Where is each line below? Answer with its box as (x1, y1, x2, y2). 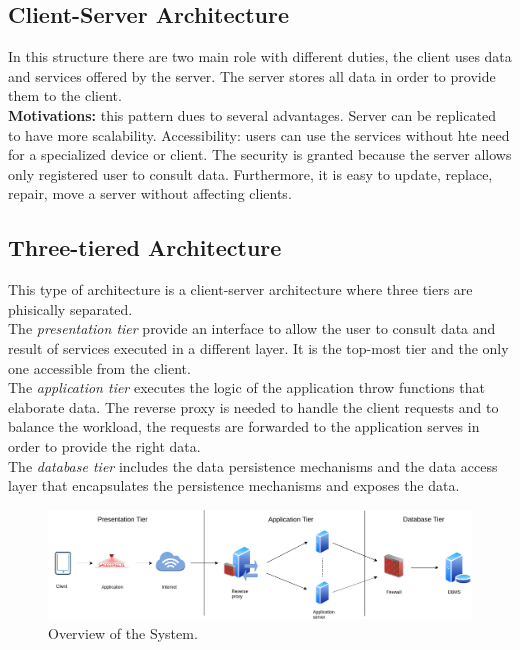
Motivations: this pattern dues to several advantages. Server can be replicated (8, 104, 496, 125)
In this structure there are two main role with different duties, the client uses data (8, 46, 512, 67)
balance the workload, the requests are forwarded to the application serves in (8, 416, 480, 437)
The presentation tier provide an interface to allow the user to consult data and (8, 318, 496, 339)
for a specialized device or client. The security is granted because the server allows (8, 144, 512, 165)
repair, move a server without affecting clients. (8, 183, 292, 204)
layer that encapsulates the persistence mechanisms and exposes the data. (8, 475, 460, 496)
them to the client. (8, 85, 122, 106)
